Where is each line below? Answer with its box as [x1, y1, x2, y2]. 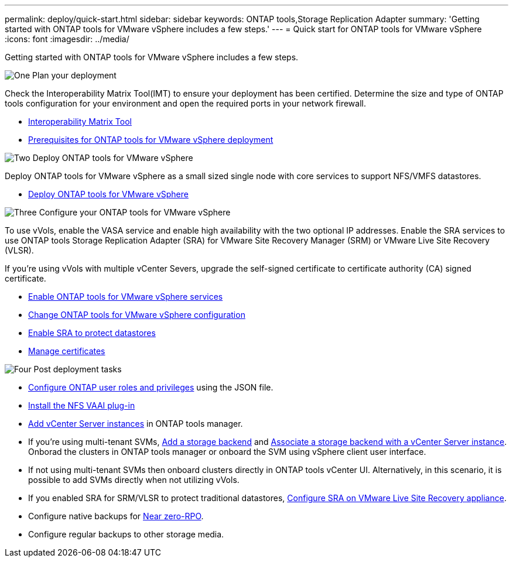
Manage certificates [28, 346, 105, 356]
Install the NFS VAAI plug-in [28, 400, 135, 410]
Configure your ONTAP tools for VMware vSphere [39, 207, 231, 217]
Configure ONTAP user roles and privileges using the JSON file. [28, 382, 273, 392]
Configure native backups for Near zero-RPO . [28, 511, 204, 521]
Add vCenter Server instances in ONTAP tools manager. [28, 419, 243, 429]
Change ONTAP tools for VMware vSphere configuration [28, 310, 245, 320]
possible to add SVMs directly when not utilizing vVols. [28, 475, 240, 485]
